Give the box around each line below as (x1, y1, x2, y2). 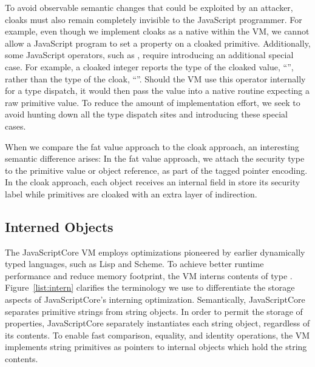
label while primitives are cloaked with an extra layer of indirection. (5, 187, 257, 200)
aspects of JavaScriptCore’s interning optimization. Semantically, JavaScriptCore (5, 293, 305, 306)
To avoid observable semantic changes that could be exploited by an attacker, (5, 1, 293, 13)
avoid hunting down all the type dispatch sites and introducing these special (5, 108, 288, 121)
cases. (5, 119, 26, 132)
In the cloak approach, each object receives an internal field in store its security (5, 176, 300, 188)
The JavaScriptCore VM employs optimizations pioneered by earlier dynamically (5, 245, 305, 258)
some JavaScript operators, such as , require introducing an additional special (5, 48, 294, 61)
